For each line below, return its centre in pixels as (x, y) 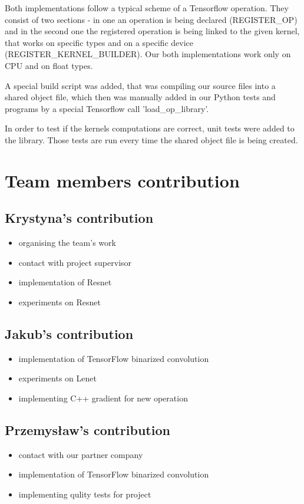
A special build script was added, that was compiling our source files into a (140, 85)
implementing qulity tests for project (85, 494)
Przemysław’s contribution (87, 429)
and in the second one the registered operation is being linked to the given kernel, (152, 31)
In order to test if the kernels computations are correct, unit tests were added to (150, 128)
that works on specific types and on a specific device (99, 42)
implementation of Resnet (65, 282)
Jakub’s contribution (69, 333)
